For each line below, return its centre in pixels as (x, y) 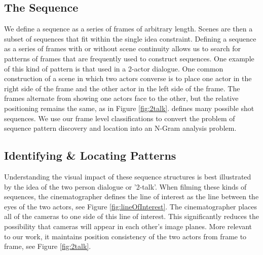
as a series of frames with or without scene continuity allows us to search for (123, 48)
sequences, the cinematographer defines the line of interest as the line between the (131, 196)
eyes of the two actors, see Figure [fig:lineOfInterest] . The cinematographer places (130, 206)
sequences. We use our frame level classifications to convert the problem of (120, 118)
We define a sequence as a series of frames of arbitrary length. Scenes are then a (128, 29)
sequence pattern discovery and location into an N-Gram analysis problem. (120, 128)
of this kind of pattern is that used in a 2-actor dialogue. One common (114, 68)
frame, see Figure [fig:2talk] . (48, 246)
